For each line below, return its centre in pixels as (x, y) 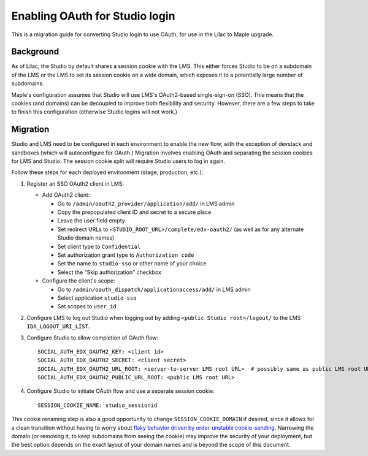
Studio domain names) (86, 238)
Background (35, 52)
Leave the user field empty (91, 221)
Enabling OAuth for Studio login (93, 16)
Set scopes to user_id (87, 306)
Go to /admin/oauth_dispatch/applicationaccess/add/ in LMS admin (154, 289)
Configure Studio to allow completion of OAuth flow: (93, 338)
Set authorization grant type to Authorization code (126, 255)
